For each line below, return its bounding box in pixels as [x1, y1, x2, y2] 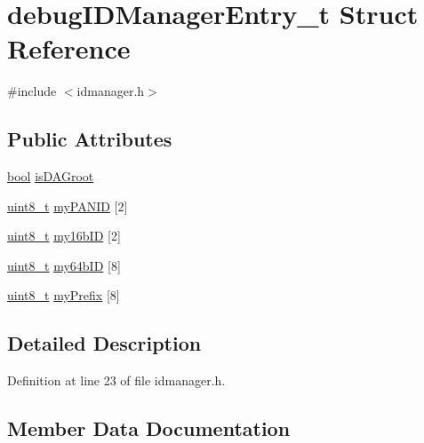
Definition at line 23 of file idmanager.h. [7, 371, 226, 390]
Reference [7, 30, 131, 67]
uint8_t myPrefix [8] [7, 286, 120, 305]
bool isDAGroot [7, 167, 94, 186]
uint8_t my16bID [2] [7, 226, 121, 245]
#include [7, 82, 57, 100]
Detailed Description [7, 329, 202, 357]
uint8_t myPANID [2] [7, 196, 128, 215]
